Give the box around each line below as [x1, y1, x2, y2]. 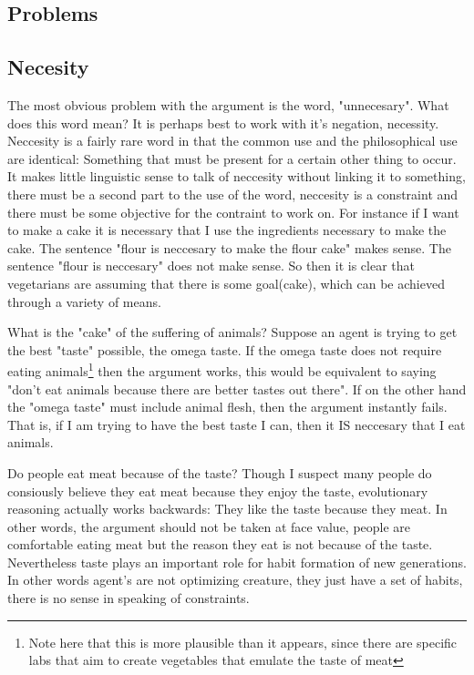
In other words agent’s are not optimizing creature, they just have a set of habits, [7, 570, 463, 589]
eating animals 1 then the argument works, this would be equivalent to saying [7, 359, 437, 380]
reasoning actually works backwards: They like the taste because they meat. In [7, 499, 448, 518]
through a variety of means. [7, 291, 161, 311]
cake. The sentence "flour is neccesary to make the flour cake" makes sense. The [7, 238, 451, 257]
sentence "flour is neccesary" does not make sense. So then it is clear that [7, 256, 415, 275]
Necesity [7, 53, 89, 81]
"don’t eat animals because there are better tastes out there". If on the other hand [7, 379, 467, 398]
